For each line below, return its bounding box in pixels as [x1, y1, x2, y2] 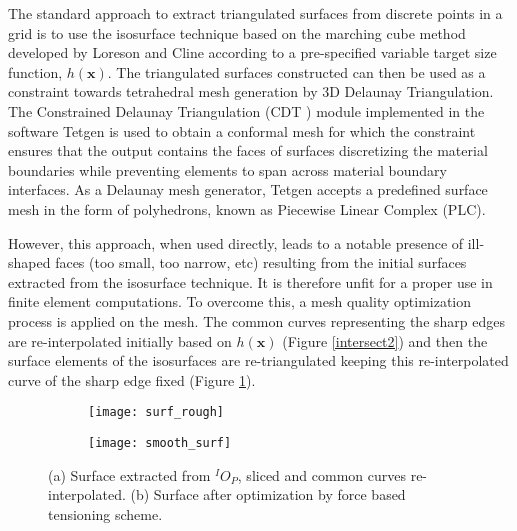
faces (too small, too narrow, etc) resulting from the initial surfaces [55, 252, 467, 273]
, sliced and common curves [237, 464, 406, 485]
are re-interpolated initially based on [8, 330, 232, 351]
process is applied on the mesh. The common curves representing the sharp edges [8, 310, 505, 331]
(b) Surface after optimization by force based [130, 484, 406, 505]
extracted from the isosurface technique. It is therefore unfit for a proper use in [8, 271, 493, 292]
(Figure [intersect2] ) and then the [282, 330, 488, 351]
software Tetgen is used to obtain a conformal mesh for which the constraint [8, 120, 476, 141]
